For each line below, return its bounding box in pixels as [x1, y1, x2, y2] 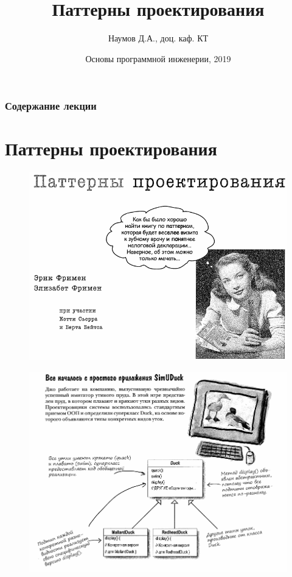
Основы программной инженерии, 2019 [85, 52, 231, 65]
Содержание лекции [5, 98, 97, 113]
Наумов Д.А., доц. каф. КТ [108, 32, 209, 44]
